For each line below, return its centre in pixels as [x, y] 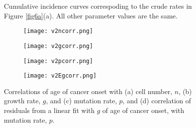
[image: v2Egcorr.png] [60, 76]
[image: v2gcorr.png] [58, 46]
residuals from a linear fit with [49, 110]
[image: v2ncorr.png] [58, 31]
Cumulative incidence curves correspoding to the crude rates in [98, 6]
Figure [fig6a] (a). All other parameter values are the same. [91, 15]
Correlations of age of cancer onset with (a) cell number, [88, 91]
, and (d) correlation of [157, 101]
